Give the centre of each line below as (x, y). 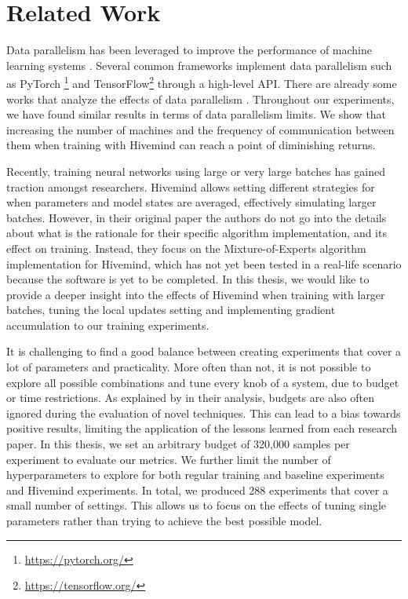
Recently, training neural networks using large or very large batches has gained (196, 171)
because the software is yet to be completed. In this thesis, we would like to (188, 279)
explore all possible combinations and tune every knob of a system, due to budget (203, 382)
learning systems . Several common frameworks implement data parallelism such (199, 65)
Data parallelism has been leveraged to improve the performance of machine (189, 50)
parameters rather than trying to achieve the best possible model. (164, 520)
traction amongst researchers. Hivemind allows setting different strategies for (191, 186)
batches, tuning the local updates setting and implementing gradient (171, 310)
